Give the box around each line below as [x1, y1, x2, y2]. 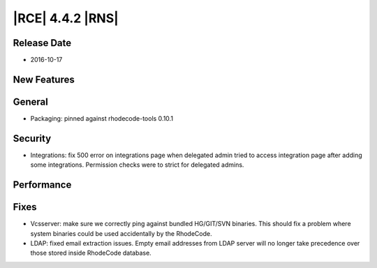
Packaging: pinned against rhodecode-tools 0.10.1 [30, 114, 174, 122]
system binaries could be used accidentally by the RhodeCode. [30, 229, 212, 237]
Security [13, 133, 52, 144]
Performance [13, 179, 72, 191]
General [13, 96, 49, 107]
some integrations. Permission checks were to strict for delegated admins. [30, 161, 244, 169]
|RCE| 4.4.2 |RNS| [13, 10, 119, 26]
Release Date [13, 37, 72, 49]
